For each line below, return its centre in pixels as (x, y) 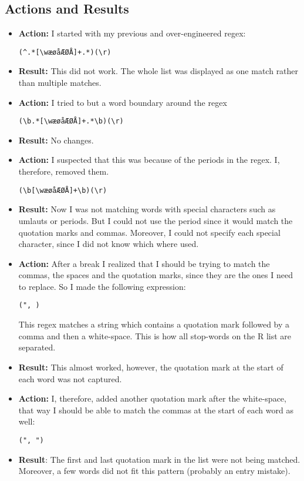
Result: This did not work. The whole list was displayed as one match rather (158, 71)
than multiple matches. (60, 83)
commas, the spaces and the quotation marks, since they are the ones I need (156, 275)
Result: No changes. (56, 140)
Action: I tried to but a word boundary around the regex (123, 102)
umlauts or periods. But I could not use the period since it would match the (156, 220)
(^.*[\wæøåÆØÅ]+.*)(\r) (65, 52)
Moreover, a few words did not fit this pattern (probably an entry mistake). (154, 471)
